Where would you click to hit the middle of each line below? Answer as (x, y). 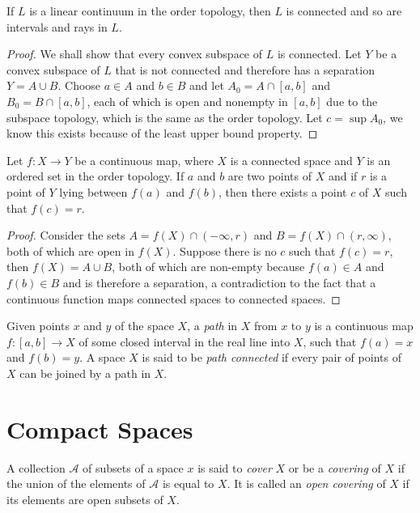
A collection (36, 467)
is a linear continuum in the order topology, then (150, 11)
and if (343, 176)
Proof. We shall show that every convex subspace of (135, 54)
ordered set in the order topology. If (95, 176)
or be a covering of (335, 467)
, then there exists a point (283, 191)
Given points (38, 326)
